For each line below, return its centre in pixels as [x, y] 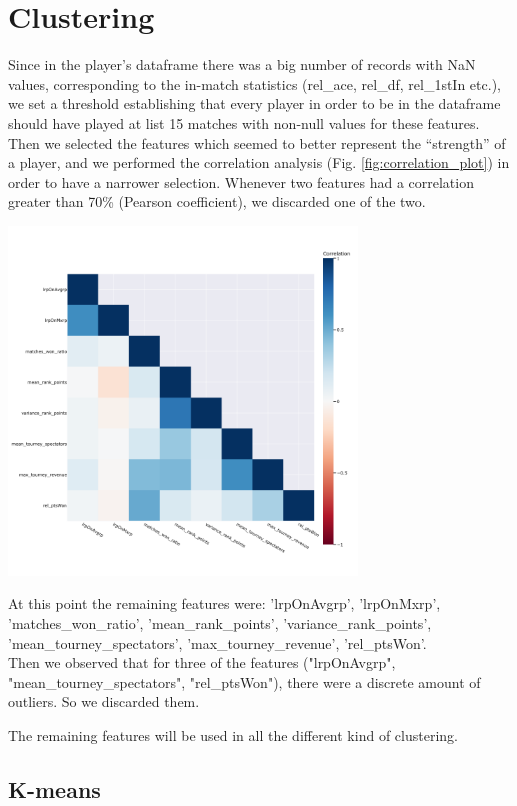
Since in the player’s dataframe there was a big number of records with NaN [242, 64]
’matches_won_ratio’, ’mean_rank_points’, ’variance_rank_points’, [220, 623]
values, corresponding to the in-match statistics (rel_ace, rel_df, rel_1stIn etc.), [254, 83]
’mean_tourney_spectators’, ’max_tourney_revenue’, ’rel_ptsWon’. [217, 642]
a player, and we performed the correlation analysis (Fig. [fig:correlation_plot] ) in [259, 162]
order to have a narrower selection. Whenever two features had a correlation [241, 181]
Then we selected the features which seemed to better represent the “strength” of [257, 142]
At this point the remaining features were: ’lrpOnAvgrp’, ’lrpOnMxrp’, [224, 603]
